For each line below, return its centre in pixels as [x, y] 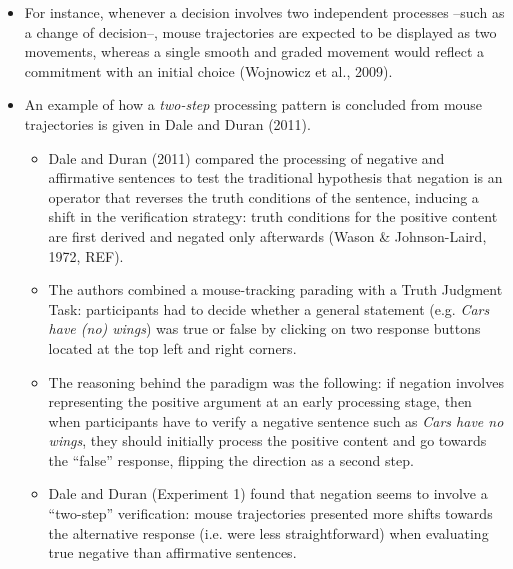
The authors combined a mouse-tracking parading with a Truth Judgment [275, 289]
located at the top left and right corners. [172, 347]
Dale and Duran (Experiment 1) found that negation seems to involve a [268, 493]
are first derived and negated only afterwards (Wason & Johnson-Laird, [267, 235]
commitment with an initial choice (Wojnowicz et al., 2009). [208, 70]
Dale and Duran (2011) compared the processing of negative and [246, 157]
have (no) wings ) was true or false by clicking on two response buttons [264, 328]
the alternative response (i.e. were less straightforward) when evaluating [268, 532]
